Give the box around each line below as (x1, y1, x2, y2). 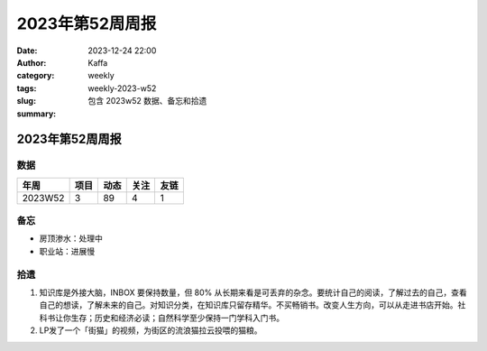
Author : (16, 57, 47, 68)
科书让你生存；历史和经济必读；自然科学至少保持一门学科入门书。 (39, 312, 284, 323)
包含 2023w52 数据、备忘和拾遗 (87, 96, 207, 106)
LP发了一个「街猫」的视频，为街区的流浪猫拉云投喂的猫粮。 (39, 325, 262, 336)
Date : (16, 45, 38, 56)
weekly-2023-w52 (87, 82, 157, 94)
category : (16, 70, 55, 81)
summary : (16, 108, 57, 119)
